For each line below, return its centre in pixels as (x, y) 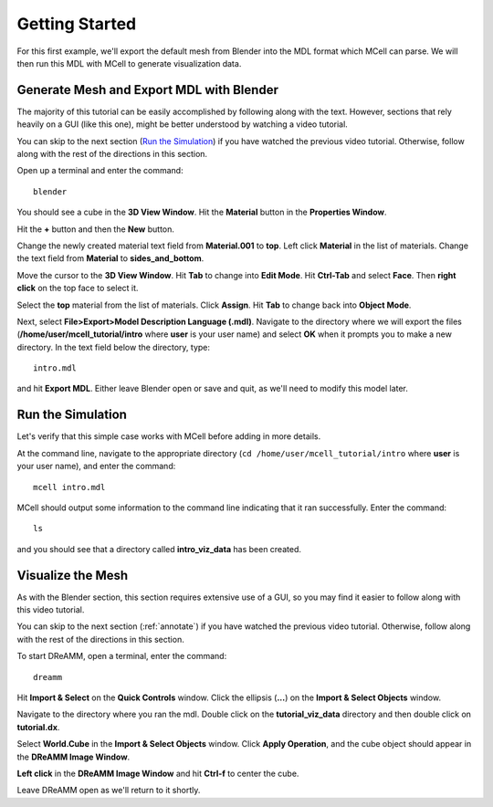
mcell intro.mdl (69, 487)
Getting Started (77, 24)
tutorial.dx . (38, 727)
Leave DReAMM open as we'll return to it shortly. (109, 791)
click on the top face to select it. (78, 288)
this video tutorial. (51, 610)
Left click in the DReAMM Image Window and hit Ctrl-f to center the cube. (158, 773)
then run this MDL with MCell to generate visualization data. (129, 63)
